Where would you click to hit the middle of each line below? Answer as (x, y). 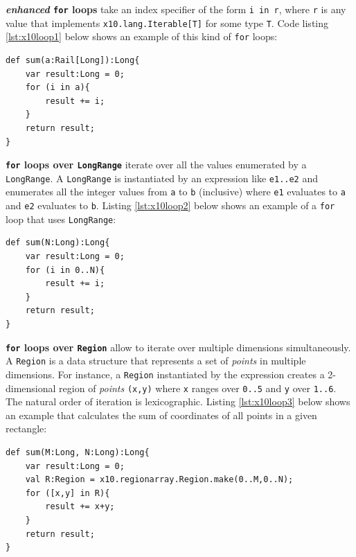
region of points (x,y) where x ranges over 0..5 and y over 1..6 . (198, 388)
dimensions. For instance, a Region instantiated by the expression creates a (165, 374)
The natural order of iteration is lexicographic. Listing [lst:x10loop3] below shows (178, 401)
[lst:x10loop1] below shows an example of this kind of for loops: (142, 36)
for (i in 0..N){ (65, 270)
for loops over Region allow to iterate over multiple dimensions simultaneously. (178, 347)
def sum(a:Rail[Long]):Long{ (73, 60)
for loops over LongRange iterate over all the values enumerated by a (156, 165)
